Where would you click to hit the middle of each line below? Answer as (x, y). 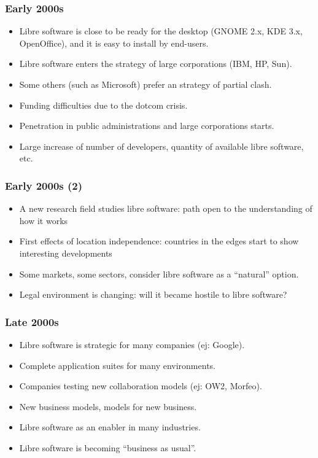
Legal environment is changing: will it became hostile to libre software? (153, 294)
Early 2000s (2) (44, 185)
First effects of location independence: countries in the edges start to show (159, 241)
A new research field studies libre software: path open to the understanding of (166, 208)
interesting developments (66, 253)
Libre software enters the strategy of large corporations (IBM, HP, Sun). (156, 64)
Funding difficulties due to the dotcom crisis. (103, 105)
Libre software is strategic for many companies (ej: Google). (132, 344)
